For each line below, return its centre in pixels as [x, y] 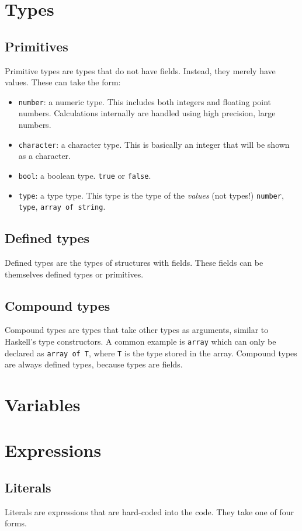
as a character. [44, 156]
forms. [16, 523]
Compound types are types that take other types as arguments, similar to [137, 330]
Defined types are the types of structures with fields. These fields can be [134, 263]
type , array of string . [62, 206]
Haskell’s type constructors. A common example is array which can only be [140, 341]
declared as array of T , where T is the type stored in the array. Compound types [151, 353]
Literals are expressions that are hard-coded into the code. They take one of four [149, 511]
